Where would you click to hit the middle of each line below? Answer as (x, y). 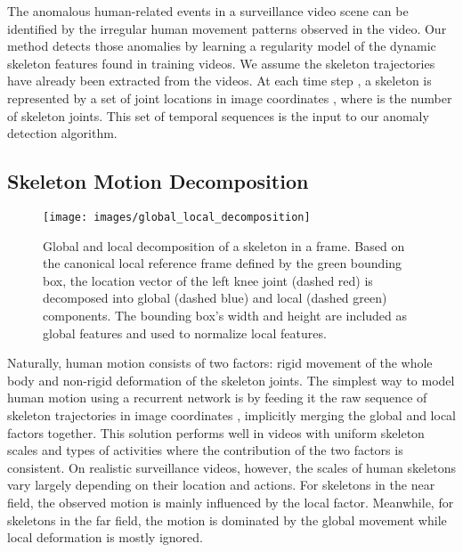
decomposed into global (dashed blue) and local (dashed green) (215, 298)
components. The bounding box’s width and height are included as (225, 315)
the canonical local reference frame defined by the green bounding (223, 263)
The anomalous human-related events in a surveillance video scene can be (208, 11)
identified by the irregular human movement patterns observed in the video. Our (227, 28)
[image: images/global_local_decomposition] (177, 217)
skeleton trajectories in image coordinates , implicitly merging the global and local (232, 414)
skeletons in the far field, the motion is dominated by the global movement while (227, 520)
